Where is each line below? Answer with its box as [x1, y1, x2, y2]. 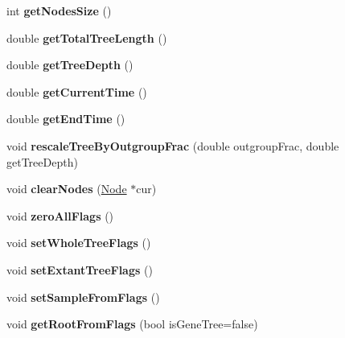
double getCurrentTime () [6, 83, 147, 100]
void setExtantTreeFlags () [6, 261, 153, 278]
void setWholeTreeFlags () [6, 234, 151, 251]
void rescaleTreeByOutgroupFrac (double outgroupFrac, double [6, 137, 339, 154]
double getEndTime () [6, 110, 125, 127]
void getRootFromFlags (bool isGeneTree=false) [6, 315, 258, 332]
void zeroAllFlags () [6, 207, 114, 224]
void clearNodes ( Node [6, 180, 127, 197]
